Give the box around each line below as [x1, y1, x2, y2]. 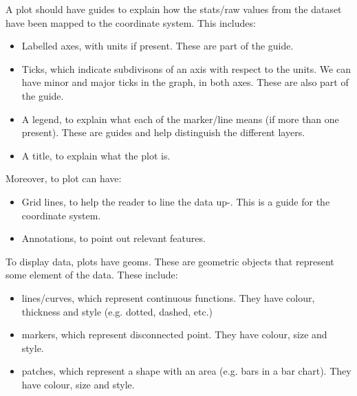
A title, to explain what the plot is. [21, 148, 171, 162]
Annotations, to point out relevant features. [21, 231, 206, 245]
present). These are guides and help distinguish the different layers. [21, 125, 305, 140]
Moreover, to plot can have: [6, 171, 122, 186]
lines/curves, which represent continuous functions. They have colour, [21, 290, 315, 305]
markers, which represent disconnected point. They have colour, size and [21, 327, 327, 342]
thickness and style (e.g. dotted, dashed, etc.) [21, 304, 213, 318]
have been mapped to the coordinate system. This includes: [6, 15, 256, 30]
